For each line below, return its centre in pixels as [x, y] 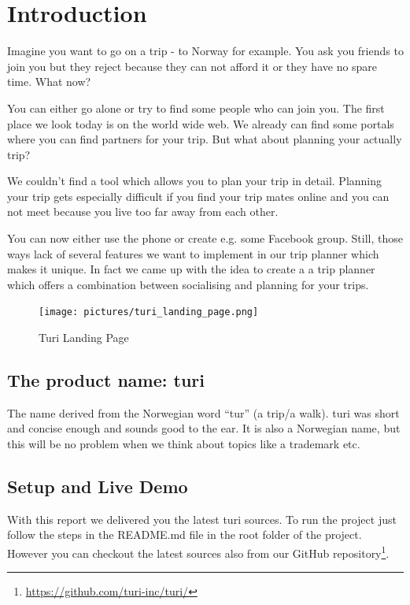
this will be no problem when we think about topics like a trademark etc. [184, 444]
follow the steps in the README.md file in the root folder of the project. [185, 534]
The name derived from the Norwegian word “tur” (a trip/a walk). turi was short [203, 412]
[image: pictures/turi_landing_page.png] [149, 312]
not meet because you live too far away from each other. [143, 212]
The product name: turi [106, 380]
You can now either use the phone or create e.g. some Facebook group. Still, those [205, 238]
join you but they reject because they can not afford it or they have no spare [192, 66]
